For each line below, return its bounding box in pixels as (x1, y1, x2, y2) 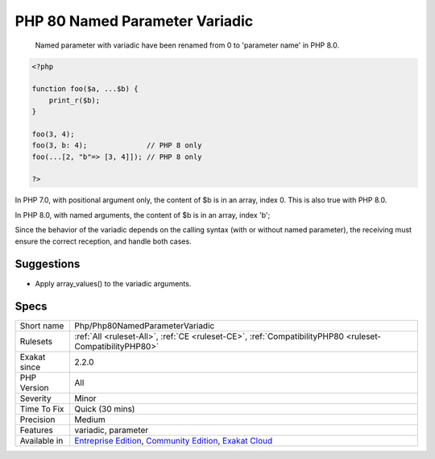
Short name (19, 320, 64, 332)
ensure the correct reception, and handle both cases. (14, 236, 193, 246)
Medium (73, 414, 106, 425)
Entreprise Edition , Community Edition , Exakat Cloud (73, 436, 273, 447)
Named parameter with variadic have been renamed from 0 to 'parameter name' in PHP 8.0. (35, 40, 340, 50)
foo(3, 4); (31, 129, 75, 139)
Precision (19, 414, 56, 425)
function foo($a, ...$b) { (31, 85, 139, 94)
